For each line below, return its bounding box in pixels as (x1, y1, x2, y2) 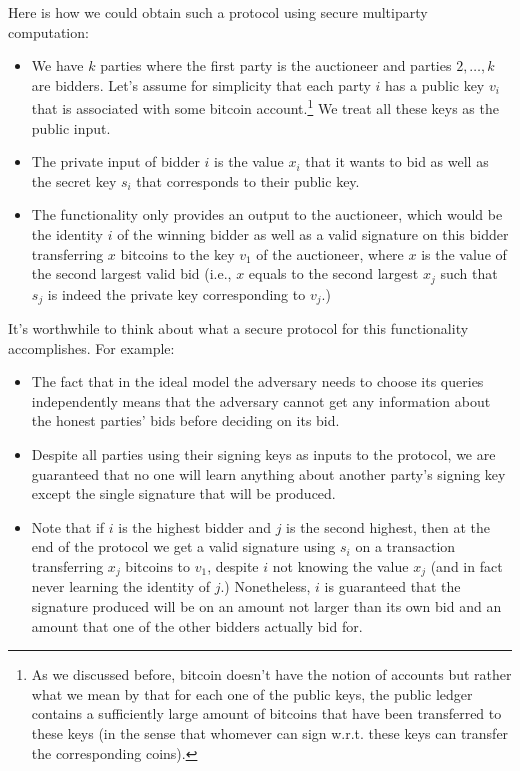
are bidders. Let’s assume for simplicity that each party (31, 74, 371, 95)
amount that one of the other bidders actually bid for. (31, 615, 363, 636)
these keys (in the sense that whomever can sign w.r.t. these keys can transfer (31, 723, 509, 744)
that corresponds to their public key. (136, 170, 360, 191)
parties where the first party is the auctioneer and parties (100, 55, 452, 76)
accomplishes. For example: (8, 337, 175, 358)
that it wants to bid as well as (305, 151, 489, 172)
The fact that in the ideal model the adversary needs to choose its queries (31, 371, 484, 392)
